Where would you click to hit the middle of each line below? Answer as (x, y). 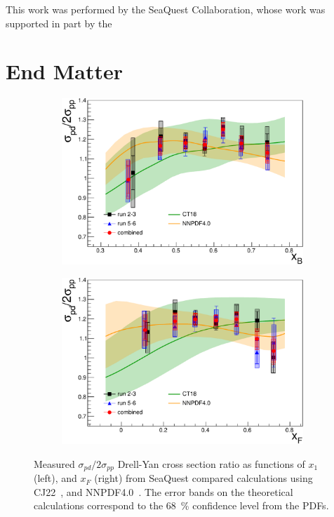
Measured (54, 463)
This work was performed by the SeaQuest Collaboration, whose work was (166, 9)
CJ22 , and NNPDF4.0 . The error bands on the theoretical (163, 491)
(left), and (55, 478)
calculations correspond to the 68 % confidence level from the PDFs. (181, 505)
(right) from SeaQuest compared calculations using (203, 478)
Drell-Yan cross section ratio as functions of (211, 463)
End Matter (64, 71)
